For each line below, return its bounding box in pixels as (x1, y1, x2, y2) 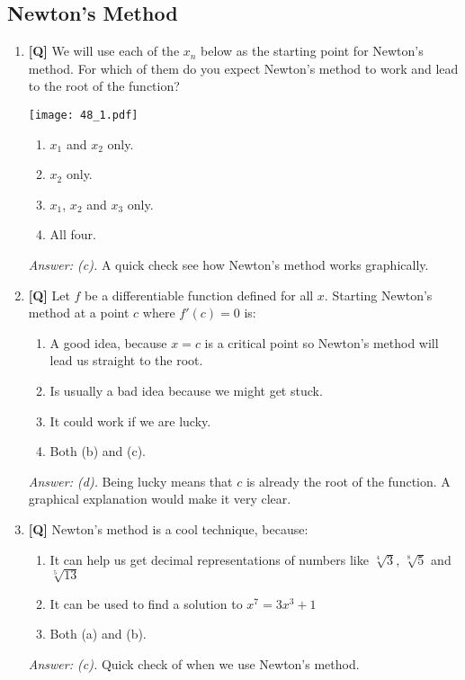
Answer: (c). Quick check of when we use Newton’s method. (28, 654, 360, 673)
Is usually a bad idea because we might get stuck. (49, 380, 323, 399)
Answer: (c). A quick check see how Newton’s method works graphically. (28, 255, 429, 274)
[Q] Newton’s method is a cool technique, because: (28, 519, 309, 538)
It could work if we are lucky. (49, 411, 211, 430)
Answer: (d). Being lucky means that (28, 471, 233, 490)
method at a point (28, 303, 130, 322)
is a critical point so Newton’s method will (204, 333, 439, 352)
